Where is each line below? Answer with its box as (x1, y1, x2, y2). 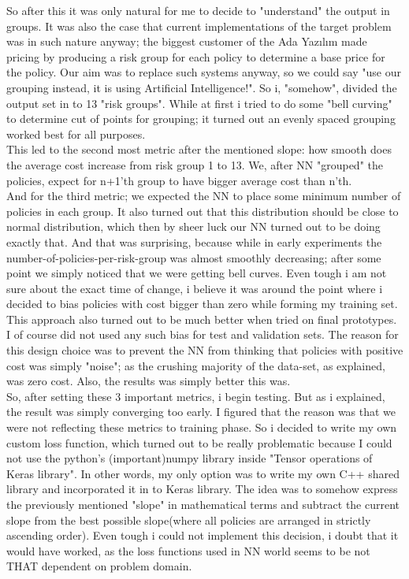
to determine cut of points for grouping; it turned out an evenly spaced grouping (6, 110, 396, 127)
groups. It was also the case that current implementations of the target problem (6, 17, 392, 34)
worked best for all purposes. (6, 125, 146, 142)
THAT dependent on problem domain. (6, 558, 192, 574)
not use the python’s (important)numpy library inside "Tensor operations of (6, 450, 373, 466)
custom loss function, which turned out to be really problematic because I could (6, 434, 392, 451)
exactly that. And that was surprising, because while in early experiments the (6, 233, 382, 250)
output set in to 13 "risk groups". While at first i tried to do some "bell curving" (6, 95, 392, 111)
